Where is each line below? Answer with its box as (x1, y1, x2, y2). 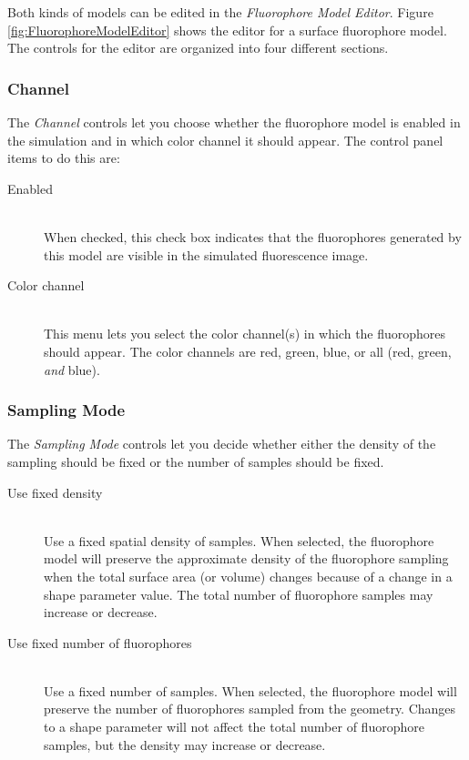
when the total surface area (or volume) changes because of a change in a (44, 566, 453, 585)
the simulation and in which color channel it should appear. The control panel (7, 130, 444, 149)
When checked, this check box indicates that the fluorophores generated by (44, 227, 462, 246)
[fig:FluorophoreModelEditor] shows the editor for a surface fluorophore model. (7, 20, 447, 39)
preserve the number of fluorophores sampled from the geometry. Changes (44, 699, 456, 718)
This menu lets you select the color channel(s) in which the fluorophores (44, 324, 446, 343)
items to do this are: (7, 148, 120, 167)
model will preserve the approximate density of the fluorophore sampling (44, 549, 449, 568)
